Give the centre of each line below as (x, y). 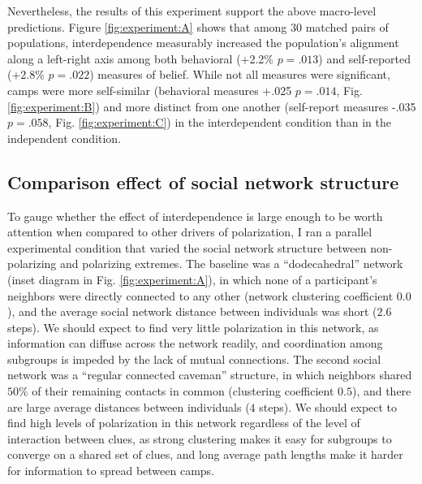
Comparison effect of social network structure (203, 181)
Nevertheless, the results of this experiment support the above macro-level (192, 11)
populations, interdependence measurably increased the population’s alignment (203, 43)
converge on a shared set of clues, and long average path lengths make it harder (205, 454)
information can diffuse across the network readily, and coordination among (195, 343)
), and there (381, 391)
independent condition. (65, 138)
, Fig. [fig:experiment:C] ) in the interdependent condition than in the (220, 122)
